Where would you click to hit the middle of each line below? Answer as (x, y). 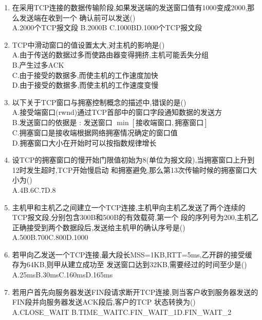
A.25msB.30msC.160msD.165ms (62, 275)
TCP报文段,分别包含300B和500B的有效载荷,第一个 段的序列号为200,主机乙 (135, 217)
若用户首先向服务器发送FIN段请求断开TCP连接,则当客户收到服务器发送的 (135, 292)
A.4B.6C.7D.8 (34, 189)
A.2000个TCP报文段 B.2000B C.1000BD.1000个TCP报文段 (107, 27)
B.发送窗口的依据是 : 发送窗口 (62, 122)
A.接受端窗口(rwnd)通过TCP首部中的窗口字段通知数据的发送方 (117, 112)
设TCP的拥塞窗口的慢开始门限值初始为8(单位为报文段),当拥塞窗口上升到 (133, 160)
